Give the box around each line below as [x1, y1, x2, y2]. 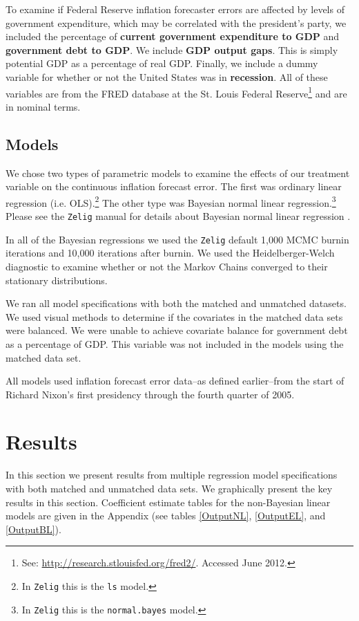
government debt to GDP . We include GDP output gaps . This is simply [6, 42, 338, 57]
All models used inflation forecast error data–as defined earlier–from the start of [6, 373, 345, 388]
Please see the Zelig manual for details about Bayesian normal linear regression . [6, 209, 351, 223]
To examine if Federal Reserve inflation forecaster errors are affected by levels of [6, 2, 345, 16]
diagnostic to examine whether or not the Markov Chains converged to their [6, 259, 328, 273]
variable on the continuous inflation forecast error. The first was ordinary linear [6, 179, 342, 194]
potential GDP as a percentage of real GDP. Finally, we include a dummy [6, 56, 318, 71]
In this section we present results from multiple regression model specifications [6, 467, 338, 482]
